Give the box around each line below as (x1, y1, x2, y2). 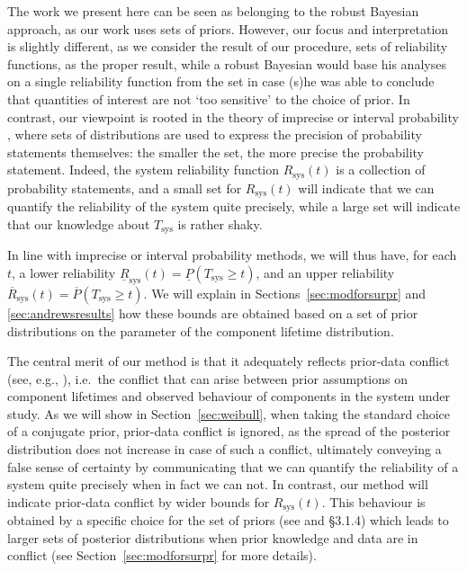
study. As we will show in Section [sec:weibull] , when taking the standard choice (7, 404, 450, 423)
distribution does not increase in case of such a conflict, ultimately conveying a (7, 440, 442, 459)
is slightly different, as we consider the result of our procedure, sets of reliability (7, 37, 448, 56)
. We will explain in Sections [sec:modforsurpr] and (143, 283, 427, 302)
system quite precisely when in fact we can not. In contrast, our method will (7, 475, 428, 494)
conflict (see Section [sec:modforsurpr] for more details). (7, 546, 317, 565)
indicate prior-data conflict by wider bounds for (7, 492, 270, 511)
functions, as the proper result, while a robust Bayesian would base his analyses (7, 54, 446, 73)
